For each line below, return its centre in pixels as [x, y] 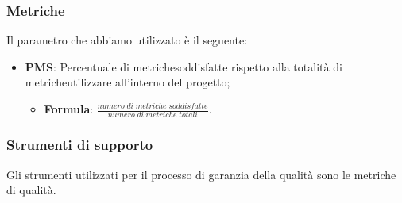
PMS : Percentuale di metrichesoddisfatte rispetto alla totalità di [184, 66]
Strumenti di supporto [80, 145]
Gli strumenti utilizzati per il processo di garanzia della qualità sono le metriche [201, 174]
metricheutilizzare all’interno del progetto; [128, 82]
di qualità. [31, 190]
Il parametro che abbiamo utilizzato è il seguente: [127, 40]
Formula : [69, 109]
